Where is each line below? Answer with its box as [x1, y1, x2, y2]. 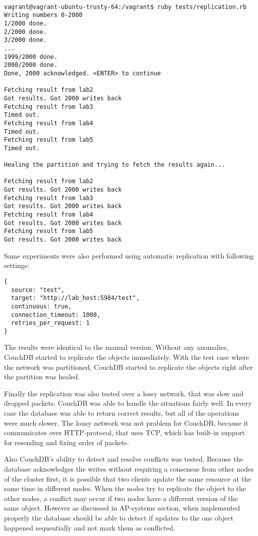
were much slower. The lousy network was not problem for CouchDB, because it [4, 417, 249, 428]
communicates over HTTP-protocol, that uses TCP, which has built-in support [4, 427, 245, 438]
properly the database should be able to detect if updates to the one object [4, 512, 234, 523]
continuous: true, [11, 302, 72, 310]
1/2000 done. [4, 19, 47, 27]
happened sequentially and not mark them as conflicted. [4, 522, 175, 533]
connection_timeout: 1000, [11, 311, 101, 318]
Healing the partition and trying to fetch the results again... [4, 161, 225, 169]
